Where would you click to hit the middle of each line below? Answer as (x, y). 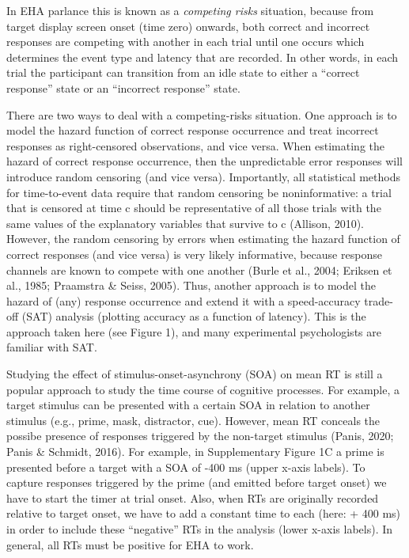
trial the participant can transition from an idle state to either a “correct (183, 72)
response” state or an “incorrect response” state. (123, 87)
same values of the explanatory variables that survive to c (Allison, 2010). (185, 223)
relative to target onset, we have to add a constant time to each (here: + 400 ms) (204, 513)
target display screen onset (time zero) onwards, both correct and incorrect (188, 26)
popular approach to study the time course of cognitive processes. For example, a (203, 389)
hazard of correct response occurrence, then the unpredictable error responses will (204, 161)
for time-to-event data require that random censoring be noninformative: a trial (199, 192)
